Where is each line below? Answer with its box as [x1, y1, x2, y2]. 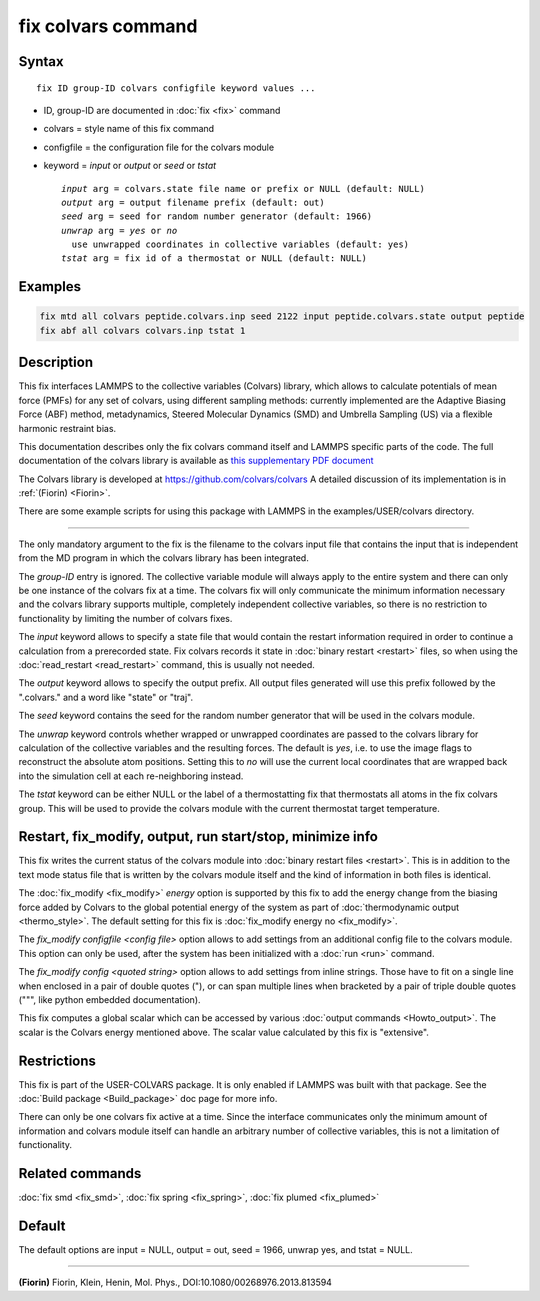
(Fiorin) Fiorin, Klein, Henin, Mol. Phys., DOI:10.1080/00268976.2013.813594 [18, 1276, 332, 1289]
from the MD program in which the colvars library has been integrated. [18, 552, 309, 564]
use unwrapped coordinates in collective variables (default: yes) [71, 239, 410, 250]
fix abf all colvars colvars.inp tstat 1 [39, 325, 246, 336]
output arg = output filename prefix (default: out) [61, 196, 325, 208]
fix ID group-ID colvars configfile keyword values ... [36, 82, 316, 94]
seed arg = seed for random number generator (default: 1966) [61, 211, 373, 222]
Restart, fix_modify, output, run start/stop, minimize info [18, 828, 379, 845]
